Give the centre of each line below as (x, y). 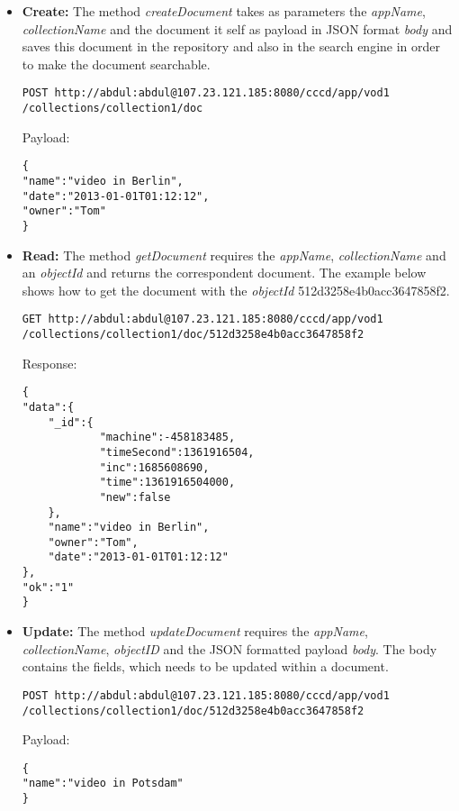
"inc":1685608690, (154, 467)
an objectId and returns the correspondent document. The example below (224, 273)
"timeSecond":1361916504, (177, 452)
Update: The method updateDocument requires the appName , (195, 631)
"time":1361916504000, (167, 483)
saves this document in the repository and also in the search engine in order (231, 46)
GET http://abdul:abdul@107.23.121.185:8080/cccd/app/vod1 (202, 319)
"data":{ (48, 407)
